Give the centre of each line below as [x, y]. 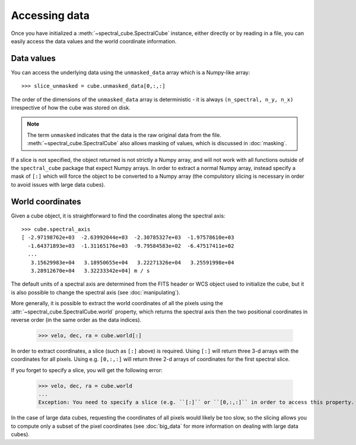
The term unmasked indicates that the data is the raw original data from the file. [124, 135]
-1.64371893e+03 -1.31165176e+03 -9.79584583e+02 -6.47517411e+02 [131, 246]
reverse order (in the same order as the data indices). [76, 319]
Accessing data [50, 15]
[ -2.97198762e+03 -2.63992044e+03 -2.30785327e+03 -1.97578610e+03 [128, 238]
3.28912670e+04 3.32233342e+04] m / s [90, 270]
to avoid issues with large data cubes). [58, 184]
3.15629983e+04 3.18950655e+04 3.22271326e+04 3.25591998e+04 [132, 262]
